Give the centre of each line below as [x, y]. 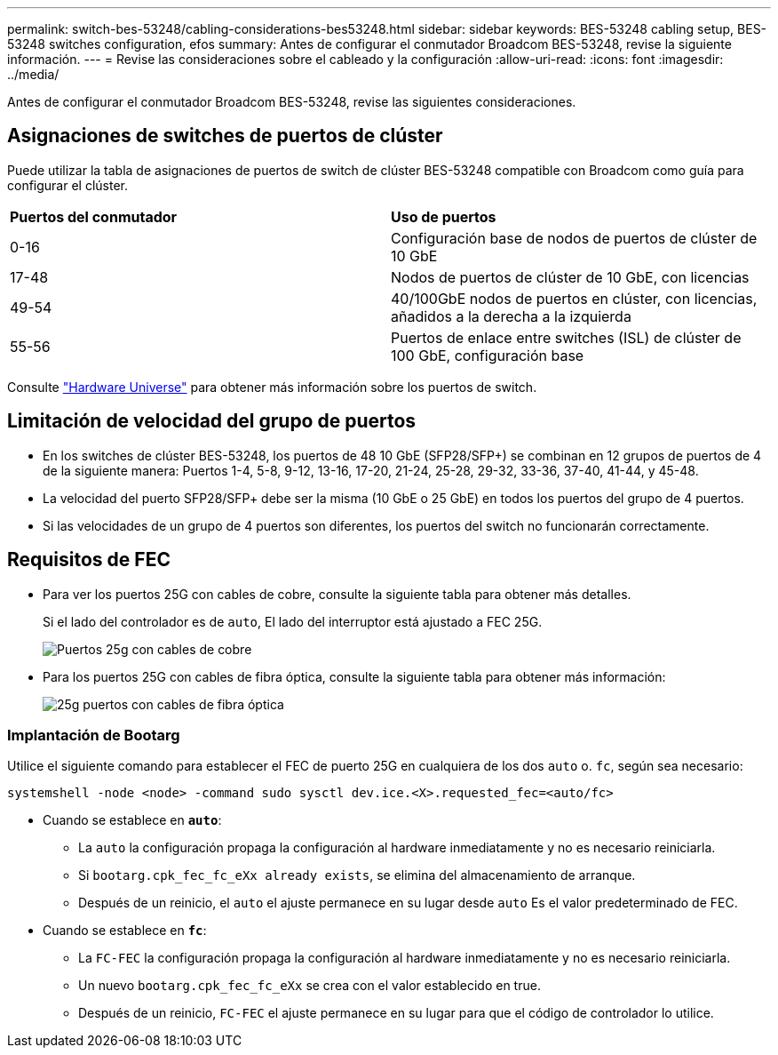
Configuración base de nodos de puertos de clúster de [574, 238]
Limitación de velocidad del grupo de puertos [212, 421]
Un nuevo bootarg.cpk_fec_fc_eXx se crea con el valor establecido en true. [310, 986]
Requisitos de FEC [89, 560]
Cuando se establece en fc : [125, 931]
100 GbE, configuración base [488, 355]
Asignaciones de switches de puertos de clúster [225, 136]
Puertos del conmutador [94, 216]
